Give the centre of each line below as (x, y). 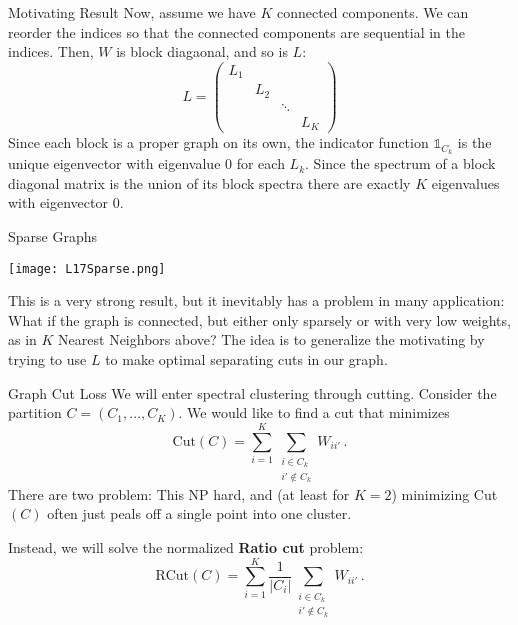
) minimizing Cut (444, 493)
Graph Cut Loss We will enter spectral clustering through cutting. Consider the (252, 392)
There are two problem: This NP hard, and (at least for (179, 493)
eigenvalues (465, 182)
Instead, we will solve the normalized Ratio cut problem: (186, 546)
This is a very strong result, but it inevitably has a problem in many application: (256, 300)
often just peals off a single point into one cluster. (199, 513)
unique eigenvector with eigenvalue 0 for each (146, 163)
